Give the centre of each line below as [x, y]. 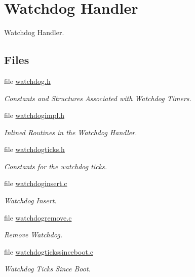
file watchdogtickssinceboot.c [49, 251]
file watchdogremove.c [38, 217]
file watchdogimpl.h [34, 115]
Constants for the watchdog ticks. [56, 166]
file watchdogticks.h [34, 149]
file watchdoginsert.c [36, 183]
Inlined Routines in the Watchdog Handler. [71, 132]
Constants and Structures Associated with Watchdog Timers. [98, 98]
